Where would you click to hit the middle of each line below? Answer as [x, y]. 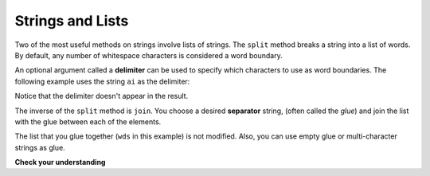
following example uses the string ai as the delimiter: [102, 81]
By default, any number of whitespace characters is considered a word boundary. [149, 55]
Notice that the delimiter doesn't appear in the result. [102, 96]
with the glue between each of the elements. [88, 121]
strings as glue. [40, 147]
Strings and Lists [72, 21]
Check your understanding [60, 162]
